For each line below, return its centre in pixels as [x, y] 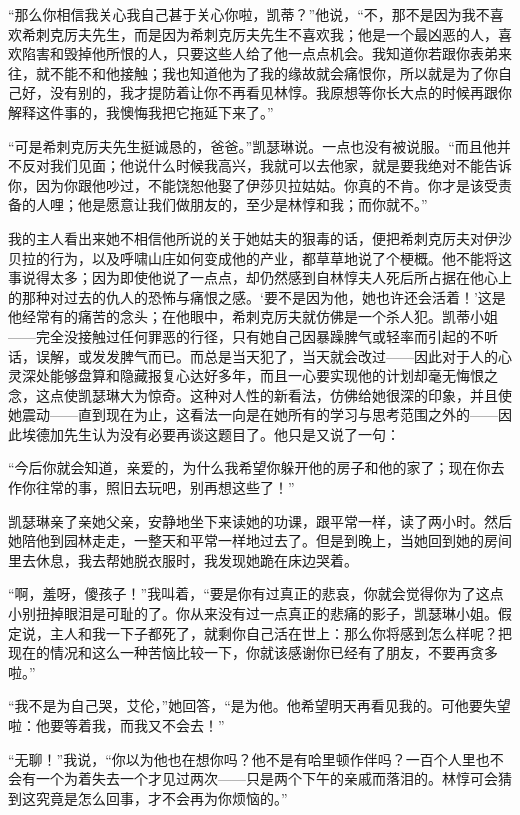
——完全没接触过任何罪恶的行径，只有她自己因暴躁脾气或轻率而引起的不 [246, 335]
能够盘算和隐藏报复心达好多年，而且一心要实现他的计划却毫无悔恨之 [273, 375]
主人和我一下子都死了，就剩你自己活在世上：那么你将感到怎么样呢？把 [280, 632]
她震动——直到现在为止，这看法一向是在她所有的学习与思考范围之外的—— [253, 414]
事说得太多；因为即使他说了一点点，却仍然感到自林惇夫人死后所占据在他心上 [260, 277]
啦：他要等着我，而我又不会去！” [116, 725]
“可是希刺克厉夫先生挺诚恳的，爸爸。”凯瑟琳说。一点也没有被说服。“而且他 [252, 145]
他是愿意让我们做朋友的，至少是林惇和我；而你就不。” [252, 204]
